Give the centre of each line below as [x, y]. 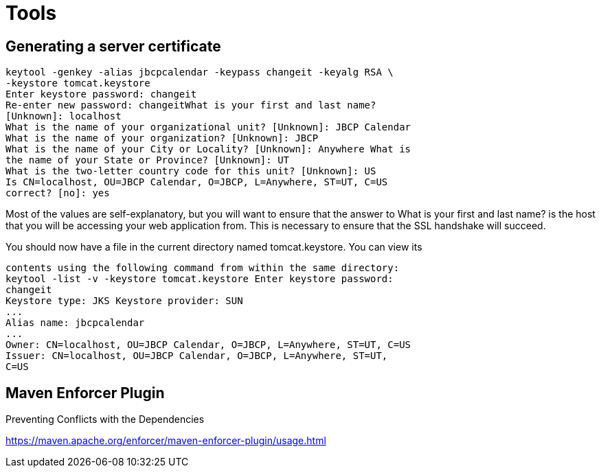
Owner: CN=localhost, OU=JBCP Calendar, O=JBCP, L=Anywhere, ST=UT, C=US [208, 345]
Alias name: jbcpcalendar [75, 323]
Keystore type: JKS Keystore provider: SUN [124, 301]
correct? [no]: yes [58, 193]
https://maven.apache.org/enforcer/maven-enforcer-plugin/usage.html [166, 441]
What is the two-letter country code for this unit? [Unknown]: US [191, 171]
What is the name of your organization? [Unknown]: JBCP [162, 138]
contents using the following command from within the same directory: [203, 268]
